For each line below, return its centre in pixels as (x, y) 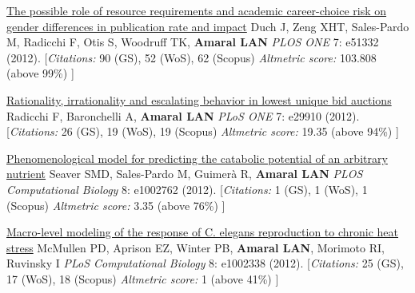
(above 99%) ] (40, 73)
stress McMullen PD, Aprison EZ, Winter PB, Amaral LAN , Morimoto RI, (196, 247)
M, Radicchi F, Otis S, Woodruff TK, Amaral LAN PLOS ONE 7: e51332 (193, 42)
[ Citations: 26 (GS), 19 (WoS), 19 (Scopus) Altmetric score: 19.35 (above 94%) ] (203, 131)
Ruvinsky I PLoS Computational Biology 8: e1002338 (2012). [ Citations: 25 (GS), (205, 263)
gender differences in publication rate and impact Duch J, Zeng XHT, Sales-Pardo (208, 26)
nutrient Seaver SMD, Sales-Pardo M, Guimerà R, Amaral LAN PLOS (185, 174)
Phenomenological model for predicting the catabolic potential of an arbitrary (197, 158)
